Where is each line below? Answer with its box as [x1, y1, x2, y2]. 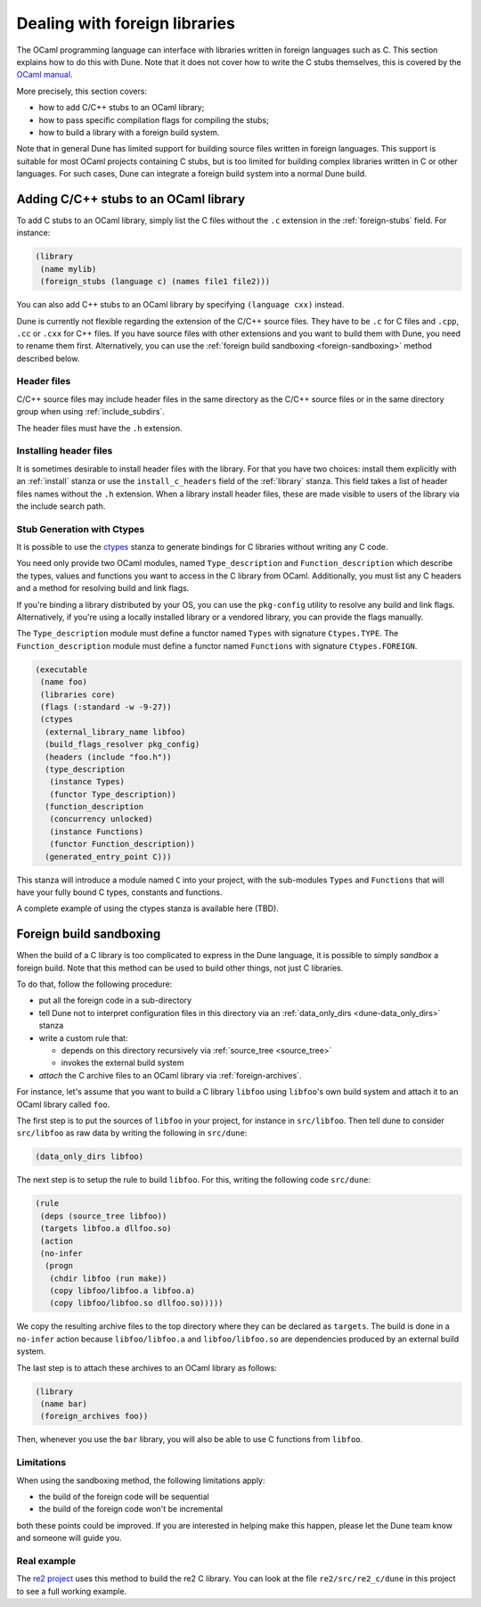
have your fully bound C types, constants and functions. [16, 887, 223, 898]
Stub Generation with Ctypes [16, 522, 145, 535]
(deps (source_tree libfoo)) [40, 1210, 167, 1221]
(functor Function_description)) [49, 839, 196, 849]
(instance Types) [49, 776, 125, 787]
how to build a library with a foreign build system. [38, 127, 220, 137]
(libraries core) [40, 689, 116, 700]
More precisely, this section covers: [16, 86, 147, 96]
